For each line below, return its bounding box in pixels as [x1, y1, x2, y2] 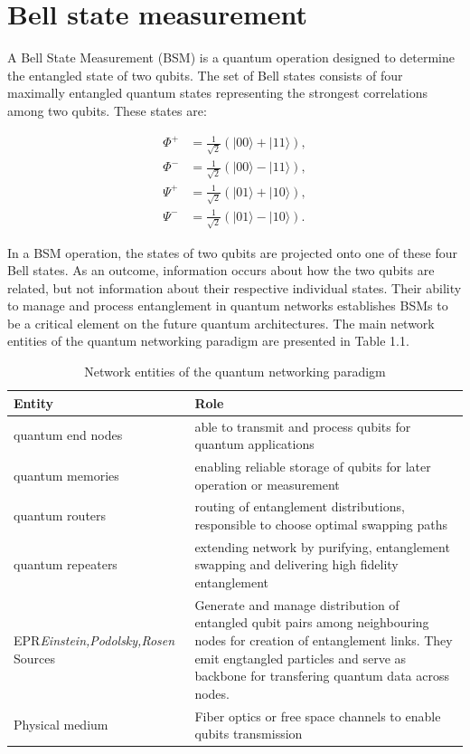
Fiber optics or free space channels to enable [194, 706, 441, 725]
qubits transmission [194, 724, 303, 743]
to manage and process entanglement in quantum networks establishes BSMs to [7, 296, 448, 315]
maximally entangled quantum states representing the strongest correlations [7, 83, 428, 102]
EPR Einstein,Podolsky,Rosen [14, 631, 175, 650]
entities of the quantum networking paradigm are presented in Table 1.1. [7, 331, 409, 350]
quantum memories [14, 465, 119, 484]
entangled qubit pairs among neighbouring [194, 613, 429, 632]
